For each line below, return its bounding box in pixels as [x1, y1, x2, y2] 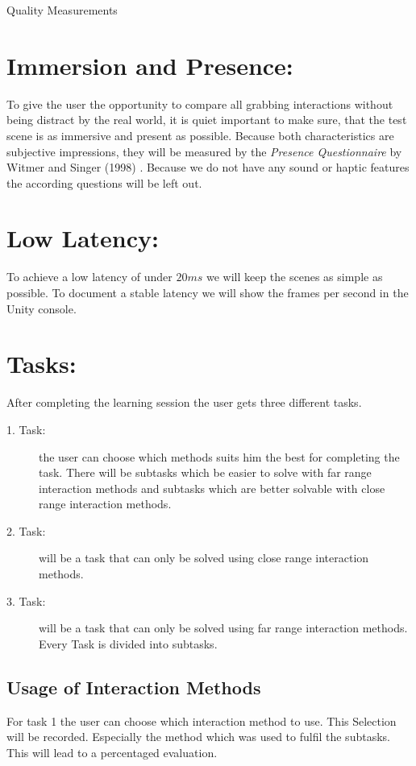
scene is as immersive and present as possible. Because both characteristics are [6, 126, 394, 143]
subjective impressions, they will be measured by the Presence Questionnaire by [6, 143, 402, 159]
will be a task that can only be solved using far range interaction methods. [39, 619, 408, 636]
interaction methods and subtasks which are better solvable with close [39, 479, 385, 496]
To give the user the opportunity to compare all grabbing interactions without [6, 95, 393, 112]
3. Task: [6, 592, 46, 609]
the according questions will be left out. [6, 174, 202, 191]
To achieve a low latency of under [6, 268, 173, 285]
